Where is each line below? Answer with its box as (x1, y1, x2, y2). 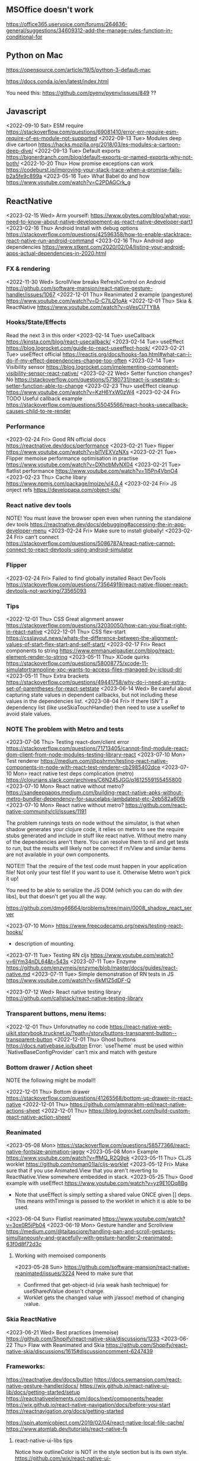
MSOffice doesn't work (6, 5, 94, 15)
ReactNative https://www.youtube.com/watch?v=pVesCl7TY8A (6, 303, 160, 311)
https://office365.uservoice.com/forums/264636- (6, 20, 128, 27)
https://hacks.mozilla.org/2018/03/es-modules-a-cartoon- (38, 141, 181, 148)
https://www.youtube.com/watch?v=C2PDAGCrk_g (6, 179, 131, 186)
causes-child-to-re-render (6, 407, 71, 415)
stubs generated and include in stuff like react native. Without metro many (6, 832, 187, 840)
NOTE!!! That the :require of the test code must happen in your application (6, 863, 187, 870)
